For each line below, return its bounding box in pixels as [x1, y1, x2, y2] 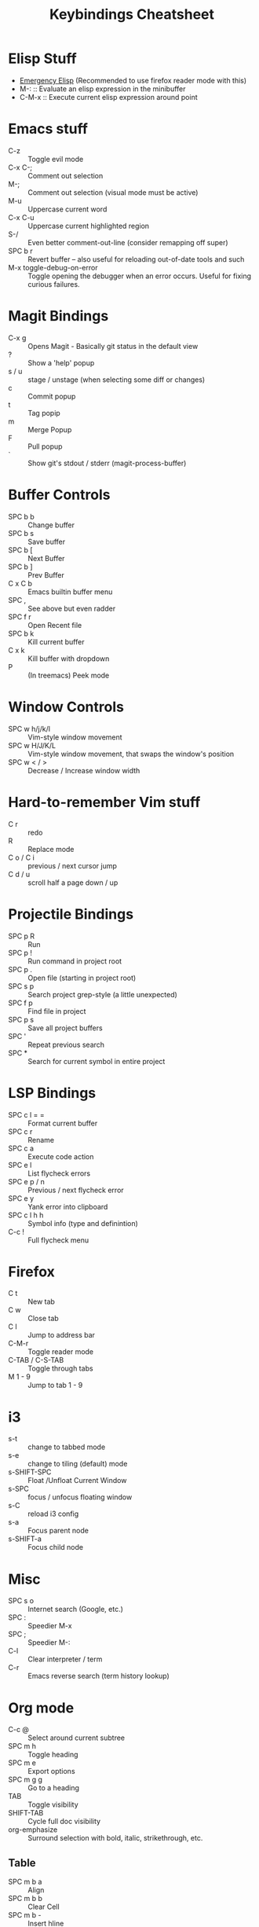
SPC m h [8, 1742, 37, 1751]
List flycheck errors [27, 1169, 91, 1178]
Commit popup [27, 391, 76, 401]
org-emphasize [8, 1825, 58, 1834]
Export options [27, 1767, 76, 1776]
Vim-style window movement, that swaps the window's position [27, 749, 235, 758]
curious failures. [27, 279, 80, 288]
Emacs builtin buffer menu [27, 587, 113, 596]
